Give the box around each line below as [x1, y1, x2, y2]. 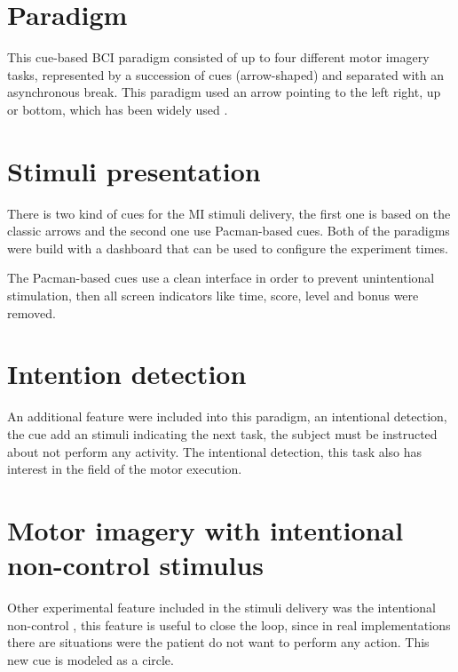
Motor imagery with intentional [7, 511, 404, 548]
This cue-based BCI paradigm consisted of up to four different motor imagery [7, 48, 430, 67]
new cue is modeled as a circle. [7, 650, 174, 668]
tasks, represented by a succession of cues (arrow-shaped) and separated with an [7, 65, 445, 84]
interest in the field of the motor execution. [7, 460, 242, 478]
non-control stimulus [7, 547, 265, 583]
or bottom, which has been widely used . [7, 100, 228, 118]
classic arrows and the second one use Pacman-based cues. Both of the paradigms [7, 221, 450, 240]
